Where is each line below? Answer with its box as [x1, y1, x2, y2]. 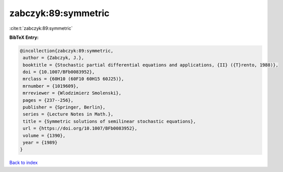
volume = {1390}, [23, 133, 66, 138]
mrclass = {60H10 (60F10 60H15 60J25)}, [23, 76, 124, 82]
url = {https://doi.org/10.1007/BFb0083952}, [23, 126, 137, 131]
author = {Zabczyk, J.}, [23, 55, 84, 61]
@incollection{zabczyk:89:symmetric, [20, 48, 114, 53]
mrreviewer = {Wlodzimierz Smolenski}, [23, 90, 121, 96]
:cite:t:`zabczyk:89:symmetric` [9, 25, 73, 31]
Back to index [9, 159, 38, 166]
